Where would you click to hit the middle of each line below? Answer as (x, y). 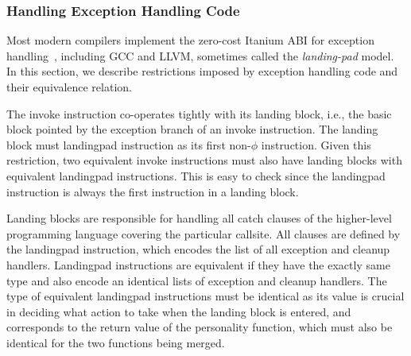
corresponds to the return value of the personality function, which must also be (200, 327)
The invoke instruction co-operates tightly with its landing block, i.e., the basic (199, 113)
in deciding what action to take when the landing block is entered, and (179, 311)
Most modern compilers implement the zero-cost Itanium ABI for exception (190, 40)
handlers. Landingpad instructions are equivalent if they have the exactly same (198, 264)
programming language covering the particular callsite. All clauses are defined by (204, 233)
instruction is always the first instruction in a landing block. (153, 191)
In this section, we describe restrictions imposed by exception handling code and (202, 71)
